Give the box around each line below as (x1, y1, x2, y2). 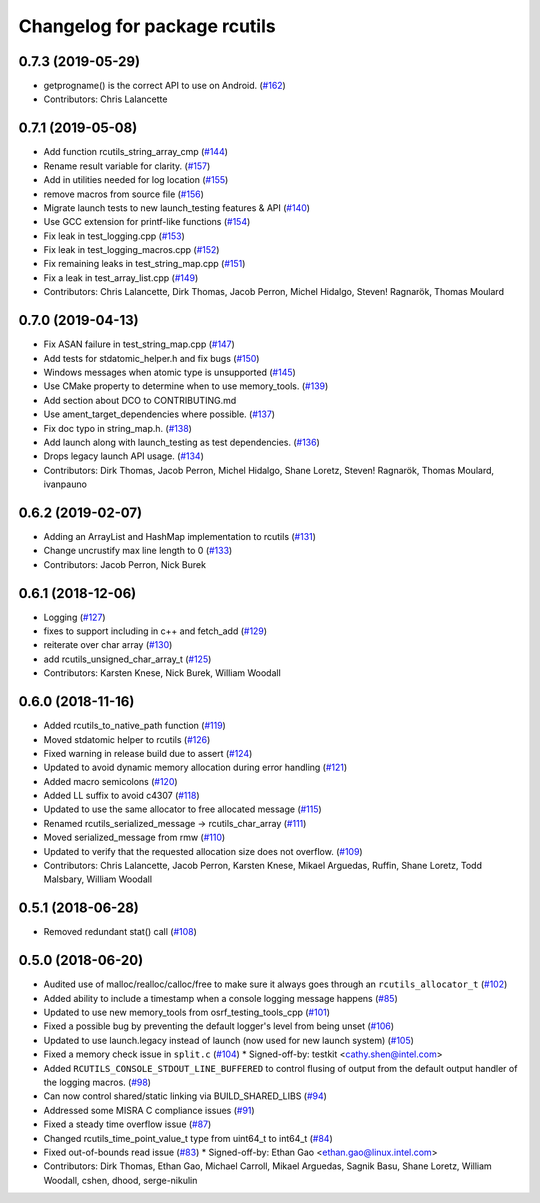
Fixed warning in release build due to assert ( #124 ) (43, 747, 253, 759)
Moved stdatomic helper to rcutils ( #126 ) (43, 733, 211, 745)
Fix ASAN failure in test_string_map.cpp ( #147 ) (43, 338, 235, 350)
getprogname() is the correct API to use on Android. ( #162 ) (43, 80, 287, 92)
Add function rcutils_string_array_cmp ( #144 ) (43, 146, 229, 158)
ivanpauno (43, 478, 87, 490)
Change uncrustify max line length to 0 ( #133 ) (43, 545, 233, 557)
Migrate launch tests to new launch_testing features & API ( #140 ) (43, 201, 310, 214)
